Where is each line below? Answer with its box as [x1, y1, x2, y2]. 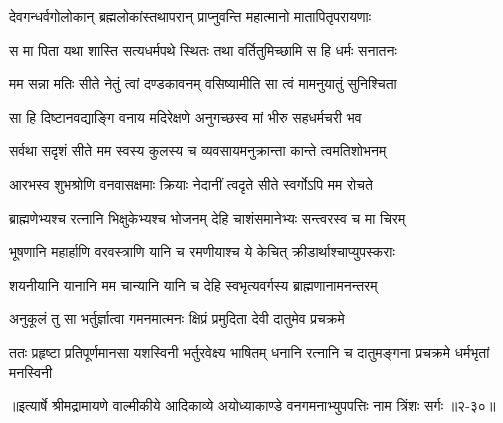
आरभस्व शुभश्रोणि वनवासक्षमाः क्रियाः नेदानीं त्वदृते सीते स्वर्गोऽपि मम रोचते [9, 173, 373, 194]
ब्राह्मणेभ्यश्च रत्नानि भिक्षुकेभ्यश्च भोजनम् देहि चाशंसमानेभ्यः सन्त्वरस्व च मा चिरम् [9, 207, 406, 228]
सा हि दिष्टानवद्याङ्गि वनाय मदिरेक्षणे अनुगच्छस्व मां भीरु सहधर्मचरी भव [9, 106, 362, 127]
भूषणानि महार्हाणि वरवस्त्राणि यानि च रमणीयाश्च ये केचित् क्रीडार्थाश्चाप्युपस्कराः [9, 241, 395, 262]
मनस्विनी [9, 361, 53, 382]
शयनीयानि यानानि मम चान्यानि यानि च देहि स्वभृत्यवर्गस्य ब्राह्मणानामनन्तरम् [9, 274, 378, 295]
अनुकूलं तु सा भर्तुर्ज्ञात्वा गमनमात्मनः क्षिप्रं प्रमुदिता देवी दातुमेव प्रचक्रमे [9, 308, 345, 329]
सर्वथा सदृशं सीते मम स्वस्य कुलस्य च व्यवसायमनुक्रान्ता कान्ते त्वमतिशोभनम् [9, 140, 387, 161]
